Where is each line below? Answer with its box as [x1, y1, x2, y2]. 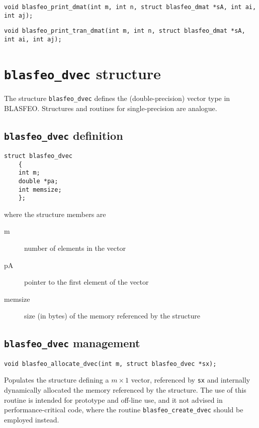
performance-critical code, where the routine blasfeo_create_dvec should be [4, 404, 243, 415]
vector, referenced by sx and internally [131, 375, 250, 385]
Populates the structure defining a [4, 375, 109, 385]
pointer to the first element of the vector [24, 277, 149, 287]
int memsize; [18, 186, 62, 193]
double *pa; [18, 177, 58, 185]
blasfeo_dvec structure [4, 63, 161, 83]
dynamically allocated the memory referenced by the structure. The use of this [4, 385, 246, 395]
